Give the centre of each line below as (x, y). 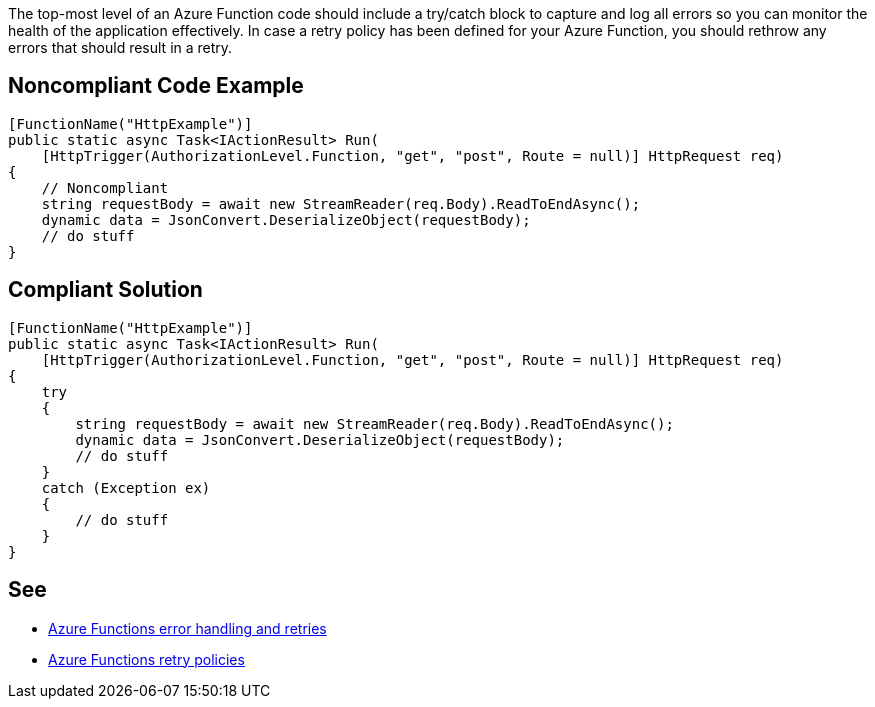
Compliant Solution (105, 290)
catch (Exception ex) (126, 487)
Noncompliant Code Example (156, 86)
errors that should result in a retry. (120, 47)
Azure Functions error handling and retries (187, 628)
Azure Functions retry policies (146, 659)
